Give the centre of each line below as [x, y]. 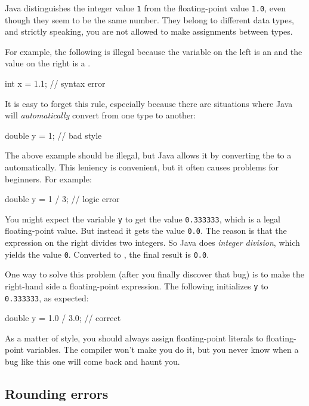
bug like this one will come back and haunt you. [92, 361]
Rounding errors [57, 394]
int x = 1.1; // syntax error [55, 83]
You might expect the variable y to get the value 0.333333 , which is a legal [143, 219]
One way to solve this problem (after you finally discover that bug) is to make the [155, 274]
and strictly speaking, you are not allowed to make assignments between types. [149, 31]
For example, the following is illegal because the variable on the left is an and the [154, 51]
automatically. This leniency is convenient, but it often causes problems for [142, 167]
